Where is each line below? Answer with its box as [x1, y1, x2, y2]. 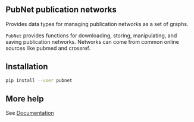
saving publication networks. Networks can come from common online [5, 38, 179, 45]
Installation [5, 62, 48, 72]
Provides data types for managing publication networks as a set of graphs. [5, 20, 189, 27]
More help [5, 94, 44, 104]
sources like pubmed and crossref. [5, 44, 90, 52]
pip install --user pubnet [5, 77, 73, 84]
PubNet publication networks [5, 5, 117, 15]
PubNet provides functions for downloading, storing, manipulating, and [5, 32, 177, 39]
